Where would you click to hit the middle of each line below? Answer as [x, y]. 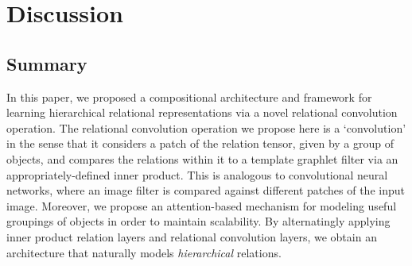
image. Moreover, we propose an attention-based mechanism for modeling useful [202, 205]
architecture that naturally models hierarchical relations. [144, 252]
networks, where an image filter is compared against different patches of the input [206, 190]
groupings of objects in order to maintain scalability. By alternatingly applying [198, 221]
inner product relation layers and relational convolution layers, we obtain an [192, 236]
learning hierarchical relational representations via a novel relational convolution [202, 112]
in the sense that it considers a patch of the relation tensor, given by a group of [200, 143]
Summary [47, 63]
